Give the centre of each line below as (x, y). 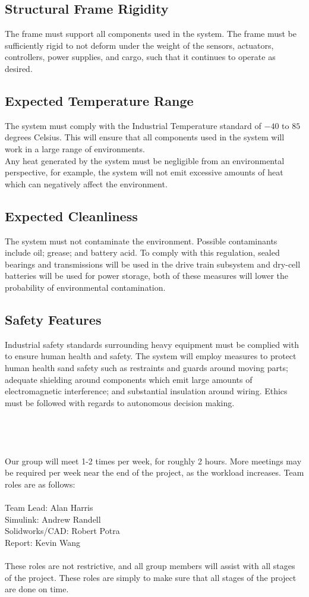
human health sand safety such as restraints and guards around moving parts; (146, 367)
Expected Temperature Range (99, 100)
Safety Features (53, 319)
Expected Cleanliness (71, 216)
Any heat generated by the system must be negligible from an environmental (145, 160)
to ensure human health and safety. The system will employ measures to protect (151, 356)
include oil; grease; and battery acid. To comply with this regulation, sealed (142, 252)
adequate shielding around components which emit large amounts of (129, 379)
